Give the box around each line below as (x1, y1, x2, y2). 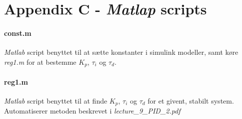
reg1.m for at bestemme (4, 56, 76, 67)
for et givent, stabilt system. (147, 96, 234, 106)
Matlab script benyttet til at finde (4, 96, 107, 106)
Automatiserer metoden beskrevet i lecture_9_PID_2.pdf (4, 106, 180, 116)
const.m (4, 27, 31, 38)
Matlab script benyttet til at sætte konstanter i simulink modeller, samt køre (4, 47, 238, 57)
